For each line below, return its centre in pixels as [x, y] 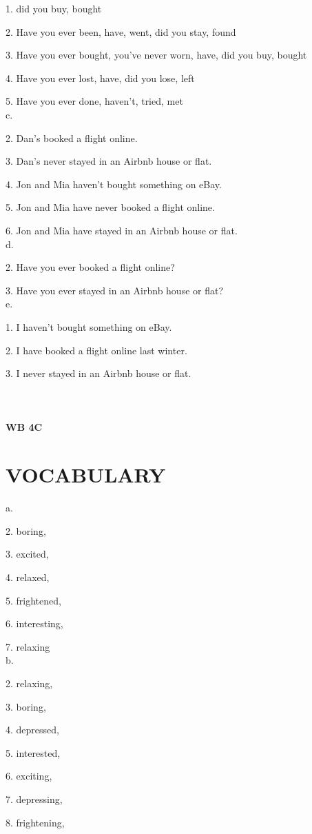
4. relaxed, [28, 577]
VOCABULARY [86, 475]
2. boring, [26, 530]
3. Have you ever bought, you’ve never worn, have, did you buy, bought [156, 55]
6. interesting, [34, 623]
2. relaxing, [29, 683]
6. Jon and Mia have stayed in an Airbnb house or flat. [122, 230]
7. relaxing [28, 646]
